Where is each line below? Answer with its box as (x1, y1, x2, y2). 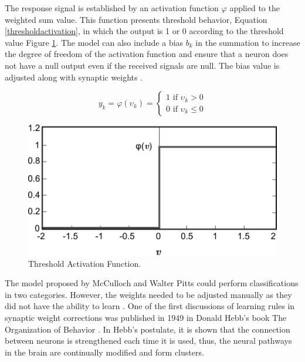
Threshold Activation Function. (28, 257, 141, 269)
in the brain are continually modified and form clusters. (5, 346, 204, 358)
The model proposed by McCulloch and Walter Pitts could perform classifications (5, 277, 299, 289)
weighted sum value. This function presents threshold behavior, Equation (5, 13, 267, 25)
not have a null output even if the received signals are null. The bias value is (5, 59, 280, 71)
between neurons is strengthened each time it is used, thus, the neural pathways (5, 334, 292, 347)
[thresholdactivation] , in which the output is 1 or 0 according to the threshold (5, 25, 284, 37)
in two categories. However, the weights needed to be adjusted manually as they (5, 288, 292, 300)
